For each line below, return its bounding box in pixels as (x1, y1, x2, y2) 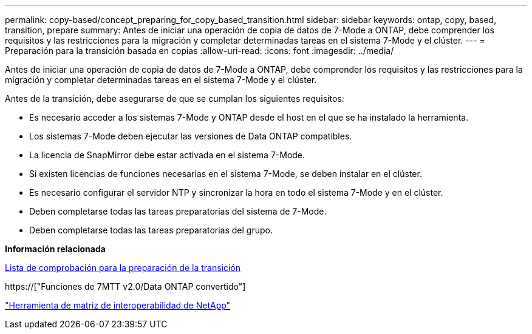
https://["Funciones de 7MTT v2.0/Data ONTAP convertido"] (5, 281, 246, 292)
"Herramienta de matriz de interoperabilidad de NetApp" (5, 300, 231, 310)
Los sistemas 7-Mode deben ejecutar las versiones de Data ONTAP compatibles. (29, 131, 352, 141)
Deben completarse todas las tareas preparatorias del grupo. (29, 225, 273, 235)
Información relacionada (5, 244, 106, 254)
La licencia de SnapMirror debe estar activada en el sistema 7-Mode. (29, 150, 305, 160)
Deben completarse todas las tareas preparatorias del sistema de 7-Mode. (29, 206, 327, 216)
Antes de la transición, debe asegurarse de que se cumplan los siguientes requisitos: (5, 93, 344, 104)
